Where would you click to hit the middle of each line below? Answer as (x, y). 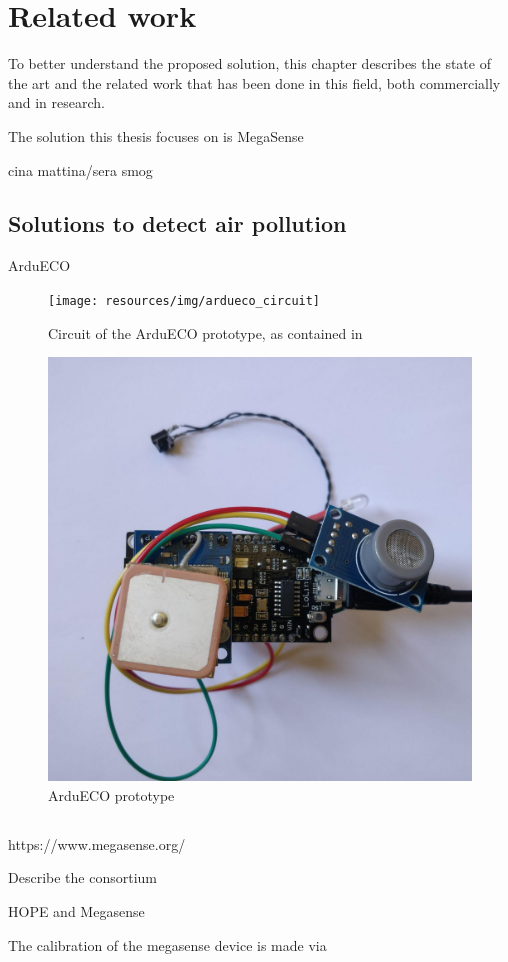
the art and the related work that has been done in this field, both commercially (254, 82)
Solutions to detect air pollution (177, 223)
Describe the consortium (82, 877)
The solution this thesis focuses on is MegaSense (156, 135)
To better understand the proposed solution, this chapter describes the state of (249, 63)
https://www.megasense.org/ (97, 843)
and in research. (56, 102)
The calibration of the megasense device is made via (167, 944)
